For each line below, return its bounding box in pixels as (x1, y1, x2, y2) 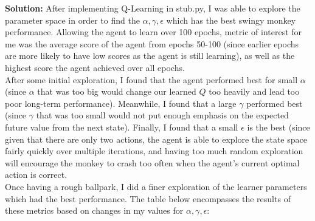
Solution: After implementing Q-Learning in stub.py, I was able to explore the (5, 2, 300, 14)
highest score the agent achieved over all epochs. (5, 61, 185, 73)
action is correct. (5, 168, 67, 181)
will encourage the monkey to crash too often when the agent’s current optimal (5, 156, 300, 169)
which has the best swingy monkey (166, 13, 296, 26)
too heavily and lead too (209, 85, 300, 98)
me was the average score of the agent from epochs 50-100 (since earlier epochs (5, 37, 299, 50)
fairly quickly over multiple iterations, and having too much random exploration (5, 144, 303, 157)
